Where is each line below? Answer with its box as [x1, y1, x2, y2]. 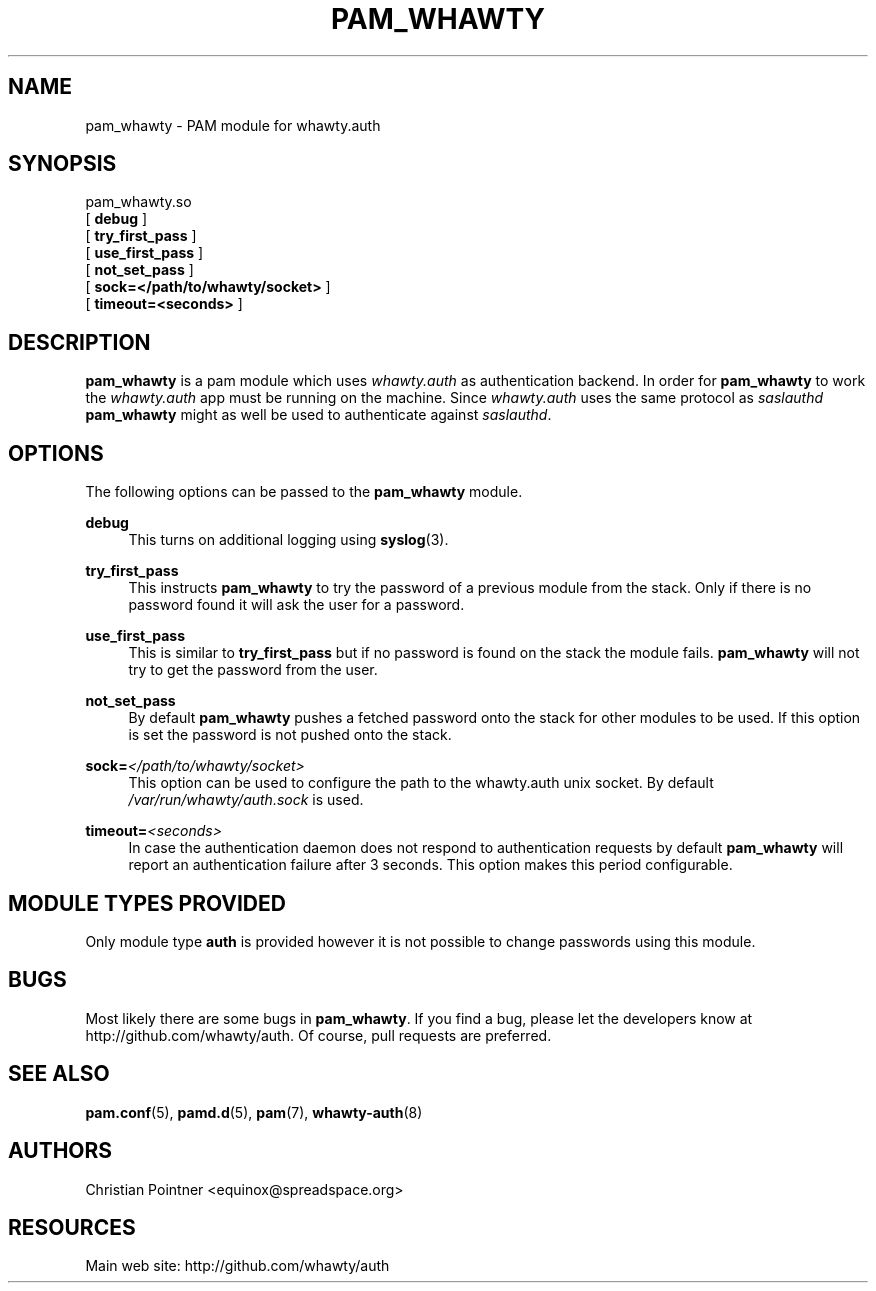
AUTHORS [8, 1138, 113, 1164]
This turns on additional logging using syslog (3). [128, 531, 449, 549]
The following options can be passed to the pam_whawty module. [85, 483, 523, 501]
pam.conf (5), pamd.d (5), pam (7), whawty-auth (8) [85, 1103, 423, 1121]
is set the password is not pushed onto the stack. [128, 726, 452, 744]
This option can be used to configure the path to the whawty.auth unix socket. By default [128, 774, 714, 792]
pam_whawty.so [85, 193, 192, 211]
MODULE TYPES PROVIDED [8, 890, 286, 916]
